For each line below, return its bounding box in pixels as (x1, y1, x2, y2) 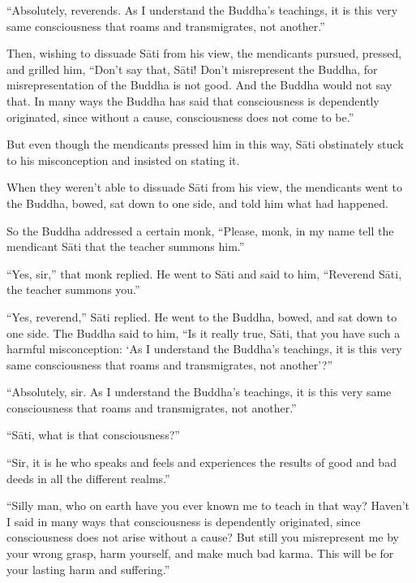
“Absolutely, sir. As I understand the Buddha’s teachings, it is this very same (6, 383, 392, 400)
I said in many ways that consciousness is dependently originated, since (6, 512, 361, 529)
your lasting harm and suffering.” (6, 560, 170, 577)
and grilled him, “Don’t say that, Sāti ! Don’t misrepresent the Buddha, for (6, 60, 378, 77)
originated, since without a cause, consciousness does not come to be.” (6, 108, 354, 125)
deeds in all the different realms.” (6, 469, 170, 486)
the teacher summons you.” (6, 281, 140, 298)
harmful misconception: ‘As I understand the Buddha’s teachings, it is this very (6, 340, 402, 357)
